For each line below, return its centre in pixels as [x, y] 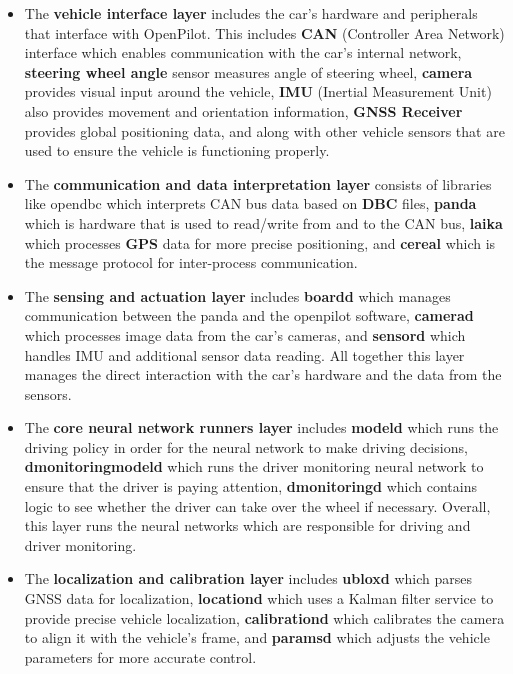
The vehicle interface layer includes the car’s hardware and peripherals [251, 13]
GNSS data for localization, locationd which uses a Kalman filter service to [259, 598]
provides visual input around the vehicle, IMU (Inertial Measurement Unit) [258, 91]
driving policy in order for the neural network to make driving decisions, [246, 446]
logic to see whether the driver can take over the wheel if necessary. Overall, [257, 505]
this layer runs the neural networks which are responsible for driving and [247, 525]
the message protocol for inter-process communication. [191, 262]
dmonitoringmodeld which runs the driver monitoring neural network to [254, 466]
